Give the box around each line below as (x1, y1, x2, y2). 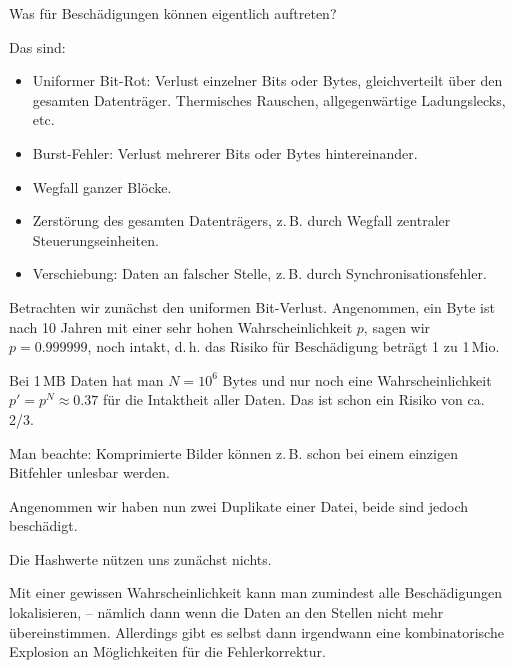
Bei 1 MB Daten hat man (9, 369, 164, 390)
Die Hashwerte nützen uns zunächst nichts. (9, 548, 272, 569)
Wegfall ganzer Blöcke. (32, 176, 172, 197)
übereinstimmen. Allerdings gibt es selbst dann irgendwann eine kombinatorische (9, 621, 504, 642)
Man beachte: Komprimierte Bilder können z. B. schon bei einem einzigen (9, 442, 458, 463)
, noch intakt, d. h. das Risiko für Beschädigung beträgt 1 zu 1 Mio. (87, 336, 500, 357)
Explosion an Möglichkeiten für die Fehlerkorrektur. (9, 641, 326, 662)
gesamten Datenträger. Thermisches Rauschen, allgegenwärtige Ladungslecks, (32, 89, 506, 110)
